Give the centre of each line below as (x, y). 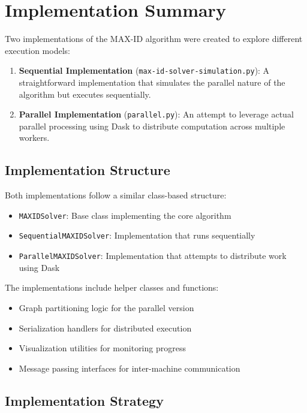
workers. (34, 138)
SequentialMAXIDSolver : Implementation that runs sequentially (137, 235)
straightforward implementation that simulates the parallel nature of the (152, 82)
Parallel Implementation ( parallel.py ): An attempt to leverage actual (156, 114)
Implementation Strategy (84, 400)
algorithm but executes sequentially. (85, 94)
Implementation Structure (88, 170)
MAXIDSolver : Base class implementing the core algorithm (125, 215)
